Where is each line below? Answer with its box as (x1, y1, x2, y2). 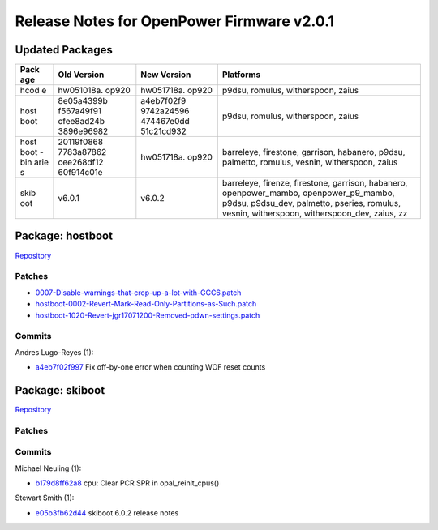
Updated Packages (15, 43, 114, 57)
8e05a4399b (58, 96, 109, 107)
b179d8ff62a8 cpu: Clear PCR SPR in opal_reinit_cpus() (35, 478, 220, 488)
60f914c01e (58, 167, 103, 178)
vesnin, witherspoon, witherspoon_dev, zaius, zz (221, 207, 408, 219)
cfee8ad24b (58, 116, 105, 127)
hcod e (19, 85, 47, 96)
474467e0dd (140, 116, 190, 127)
